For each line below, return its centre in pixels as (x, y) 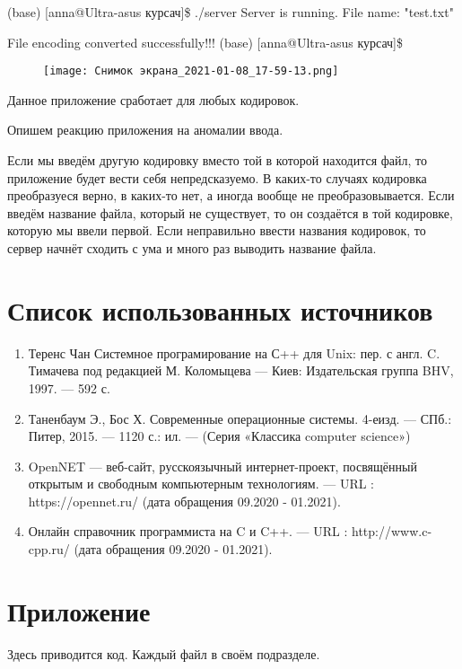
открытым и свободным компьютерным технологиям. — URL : (201, 484)
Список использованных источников (220, 309)
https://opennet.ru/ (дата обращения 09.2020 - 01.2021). (184, 501)
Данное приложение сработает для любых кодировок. (153, 99)
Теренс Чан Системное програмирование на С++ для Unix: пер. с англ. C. (234, 352)
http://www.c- (392, 531)
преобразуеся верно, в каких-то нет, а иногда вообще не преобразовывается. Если (231, 195)
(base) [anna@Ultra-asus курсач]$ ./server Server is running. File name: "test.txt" (231, 12)
